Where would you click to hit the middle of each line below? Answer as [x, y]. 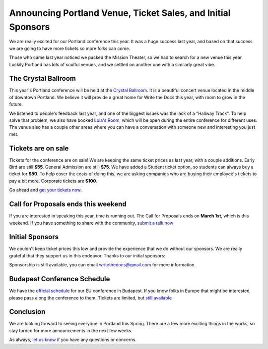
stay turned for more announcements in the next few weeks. [71, 330]
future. [16, 104]
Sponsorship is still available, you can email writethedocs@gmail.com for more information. [102, 265]
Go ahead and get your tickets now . [45, 190]
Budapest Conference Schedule [60, 279]
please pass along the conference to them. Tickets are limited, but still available [91, 298]
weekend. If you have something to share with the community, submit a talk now [91, 223]
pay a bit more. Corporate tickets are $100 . [53, 181]
